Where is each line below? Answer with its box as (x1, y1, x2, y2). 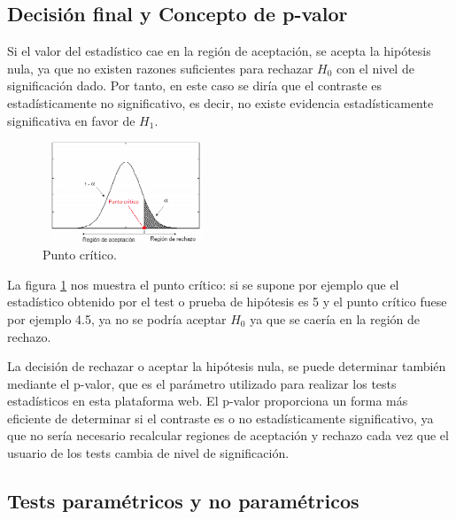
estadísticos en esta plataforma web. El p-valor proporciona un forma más (7, 391, 408, 410)
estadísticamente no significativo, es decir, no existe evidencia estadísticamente (7, 93, 434, 112)
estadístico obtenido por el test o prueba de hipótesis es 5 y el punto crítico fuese (7, 292, 447, 311)
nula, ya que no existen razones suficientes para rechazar (7, 58, 313, 77)
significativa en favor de (7, 111, 135, 129)
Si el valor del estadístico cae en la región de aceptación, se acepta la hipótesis (7, 42, 431, 60)
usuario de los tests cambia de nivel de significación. (7, 444, 290, 462)
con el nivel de (336, 58, 414, 77)
